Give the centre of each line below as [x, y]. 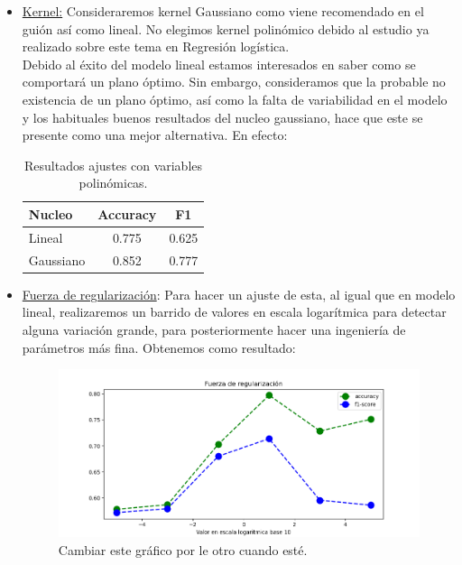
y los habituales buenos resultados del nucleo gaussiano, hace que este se [222, 117]
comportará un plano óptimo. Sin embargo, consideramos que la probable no [234, 82]
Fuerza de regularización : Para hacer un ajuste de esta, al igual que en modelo [239, 294]
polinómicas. [113, 183]
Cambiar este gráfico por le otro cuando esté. [183, 549]
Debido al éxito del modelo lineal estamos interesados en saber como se [219, 64]
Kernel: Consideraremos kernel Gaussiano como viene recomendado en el [223, 11]
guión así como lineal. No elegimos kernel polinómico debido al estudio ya [226, 28]
